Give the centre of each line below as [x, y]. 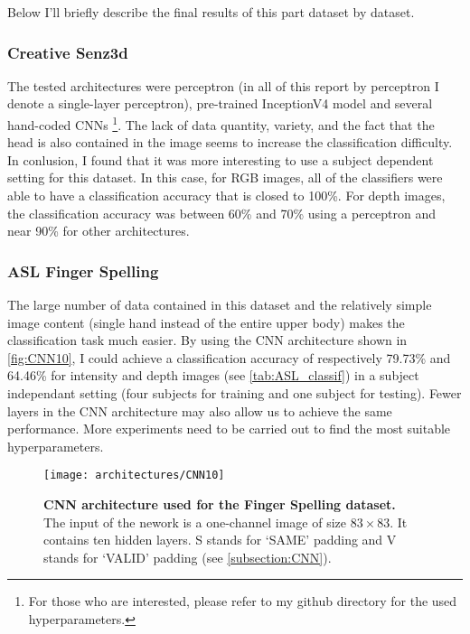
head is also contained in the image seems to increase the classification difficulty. [230, 142]
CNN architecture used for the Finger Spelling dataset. [220, 504]
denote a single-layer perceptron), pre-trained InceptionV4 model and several [220, 103]
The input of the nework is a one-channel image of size [195, 522]
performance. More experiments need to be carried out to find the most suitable [229, 429]
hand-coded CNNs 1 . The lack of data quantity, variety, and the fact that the [221, 123]
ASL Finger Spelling [83, 270]
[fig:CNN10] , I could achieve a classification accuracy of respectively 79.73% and [229, 357]
